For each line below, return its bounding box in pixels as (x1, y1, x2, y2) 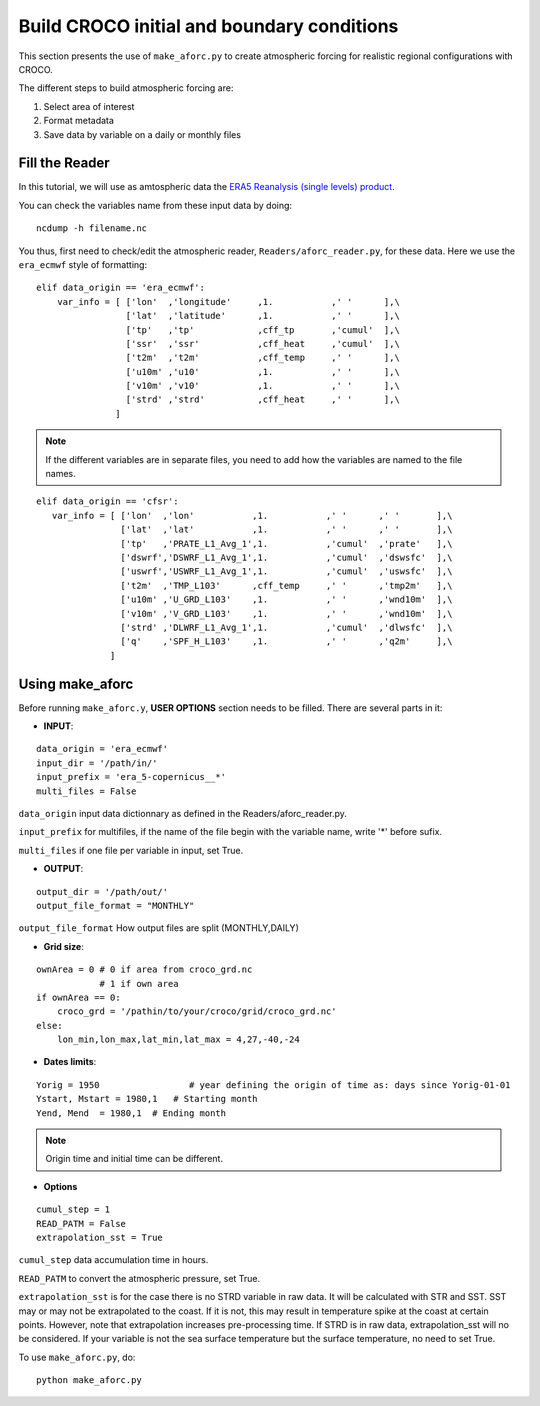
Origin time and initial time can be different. (45, 1153, 224, 1165)
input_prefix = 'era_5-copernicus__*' (36, 771, 227, 783)
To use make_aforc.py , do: (18, 1351, 136, 1363)
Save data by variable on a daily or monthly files (43, 128, 242, 140)
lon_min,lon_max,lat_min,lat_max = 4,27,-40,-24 (56, 1034, 300, 1045)
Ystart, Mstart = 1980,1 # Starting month (36, 1093, 259, 1105)
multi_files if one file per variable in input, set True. (18, 844, 244, 856)
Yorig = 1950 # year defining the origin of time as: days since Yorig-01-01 (36, 1079, 511, 1090)
